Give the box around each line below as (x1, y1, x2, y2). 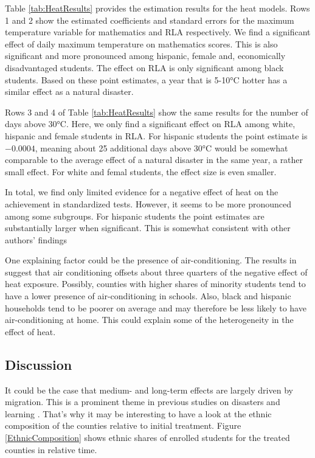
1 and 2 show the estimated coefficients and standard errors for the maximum (5, 13, 294, 26)
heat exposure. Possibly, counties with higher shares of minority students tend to (5, 277, 306, 290)
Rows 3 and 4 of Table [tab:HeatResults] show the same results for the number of (5, 105, 308, 118)
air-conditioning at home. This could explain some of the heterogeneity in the (5, 313, 294, 326)
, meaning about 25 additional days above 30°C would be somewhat (35, 141, 288, 154)
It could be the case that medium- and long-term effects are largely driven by (5, 383, 293, 396)
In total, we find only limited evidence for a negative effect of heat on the (5, 186, 279, 198)
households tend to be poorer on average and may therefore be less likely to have (5, 301, 306, 314)
